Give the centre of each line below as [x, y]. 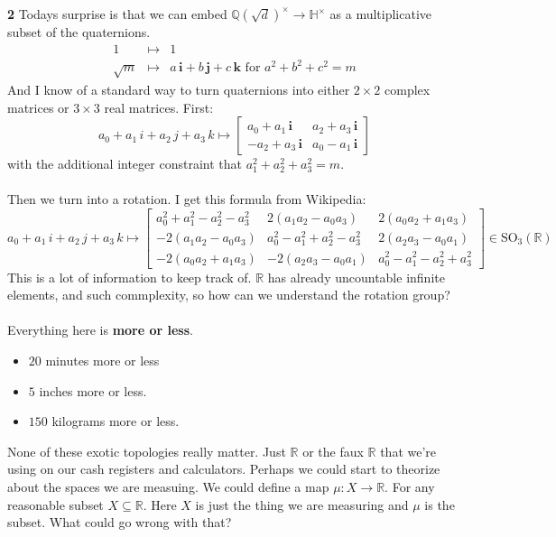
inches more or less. [93, 390]
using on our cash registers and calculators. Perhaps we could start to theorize [224, 469]
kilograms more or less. [116, 421]
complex [408, 89]
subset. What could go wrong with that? [120, 522]
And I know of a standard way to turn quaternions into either [179, 89]
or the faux [333, 451]
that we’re [408, 451]
